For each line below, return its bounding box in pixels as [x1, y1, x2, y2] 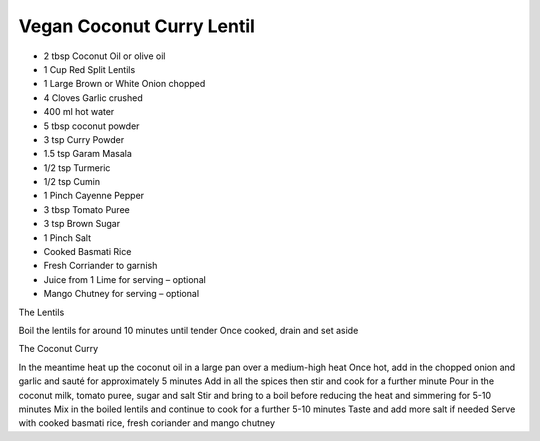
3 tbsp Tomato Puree [43, 203, 130, 215]
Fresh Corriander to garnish [43, 260, 158, 272]
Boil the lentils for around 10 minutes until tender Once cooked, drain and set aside [18, 324, 359, 336]
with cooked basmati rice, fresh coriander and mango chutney [18, 417, 275, 429]
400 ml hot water [43, 106, 115, 118]
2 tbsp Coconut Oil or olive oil [43, 50, 166, 62]
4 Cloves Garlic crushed [43, 91, 144, 104]
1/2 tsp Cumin [43, 176, 100, 188]
